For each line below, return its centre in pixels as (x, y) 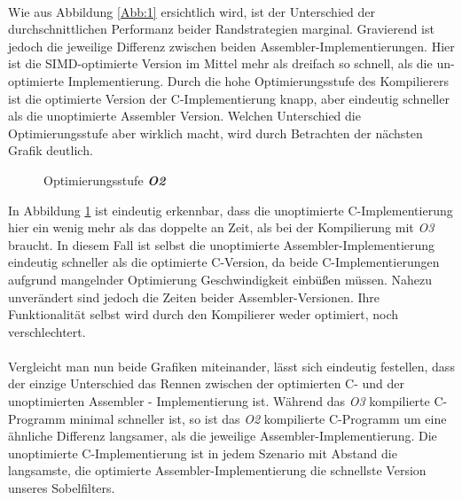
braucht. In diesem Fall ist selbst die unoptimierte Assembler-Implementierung (222, 244)
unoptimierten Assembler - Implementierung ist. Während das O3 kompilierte (219, 401)
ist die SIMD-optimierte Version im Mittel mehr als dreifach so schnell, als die (220, 63)
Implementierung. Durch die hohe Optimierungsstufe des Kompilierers (258, 80)
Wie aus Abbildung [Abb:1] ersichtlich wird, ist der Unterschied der (192, 11)
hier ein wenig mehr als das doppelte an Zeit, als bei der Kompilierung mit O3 (221, 227)
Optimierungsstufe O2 (105, 180)
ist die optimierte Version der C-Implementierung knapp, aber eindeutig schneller (229, 98)
